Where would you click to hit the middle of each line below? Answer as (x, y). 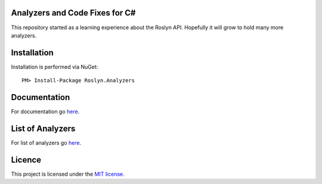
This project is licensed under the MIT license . (68, 174)
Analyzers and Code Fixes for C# (74, 13)
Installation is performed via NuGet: (55, 67)
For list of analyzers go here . (46, 143)
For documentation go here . (45, 112)
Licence (26, 160)
